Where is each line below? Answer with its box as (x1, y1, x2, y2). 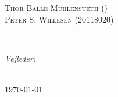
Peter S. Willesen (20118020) (5, 13, 114, 25)
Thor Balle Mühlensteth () (5, 2, 108, 13)
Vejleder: (5, 52, 36, 64)
